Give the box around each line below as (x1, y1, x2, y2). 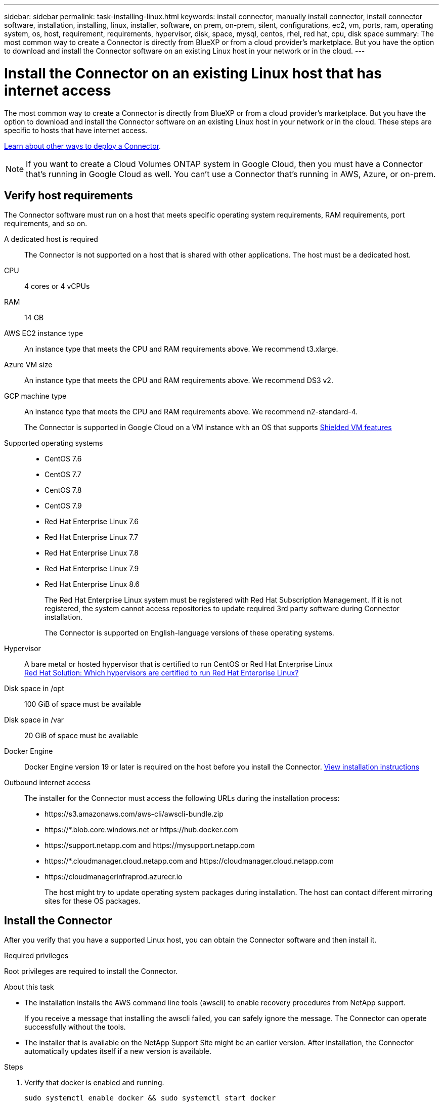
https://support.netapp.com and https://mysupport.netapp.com (45, 841, 255, 850)
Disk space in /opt (4, 684, 64, 693)
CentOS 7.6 (45, 454, 82, 463)
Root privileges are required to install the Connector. (4, 967, 178, 976)
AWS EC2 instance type (4, 329, 83, 338)
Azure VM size (4, 360, 53, 369)
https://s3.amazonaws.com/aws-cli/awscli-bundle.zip (45, 810, 224, 819)
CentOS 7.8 (45, 486, 82, 495)
